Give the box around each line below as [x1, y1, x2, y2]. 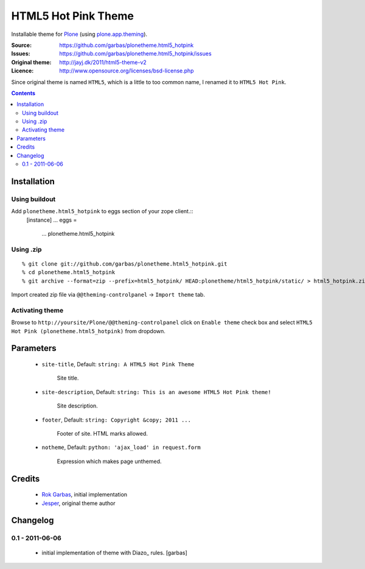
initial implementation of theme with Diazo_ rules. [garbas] [41, 549, 188, 556]
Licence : [11, 67, 34, 74]
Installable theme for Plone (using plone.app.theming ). [11, 30, 148, 38]
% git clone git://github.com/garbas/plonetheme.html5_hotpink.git [22, 260, 228, 267]
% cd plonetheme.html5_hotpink [22, 269, 116, 276]
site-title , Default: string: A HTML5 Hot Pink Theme [41, 361, 195, 368]
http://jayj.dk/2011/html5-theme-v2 [59, 58, 147, 66]
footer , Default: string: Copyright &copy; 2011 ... [41, 416, 192, 423]
